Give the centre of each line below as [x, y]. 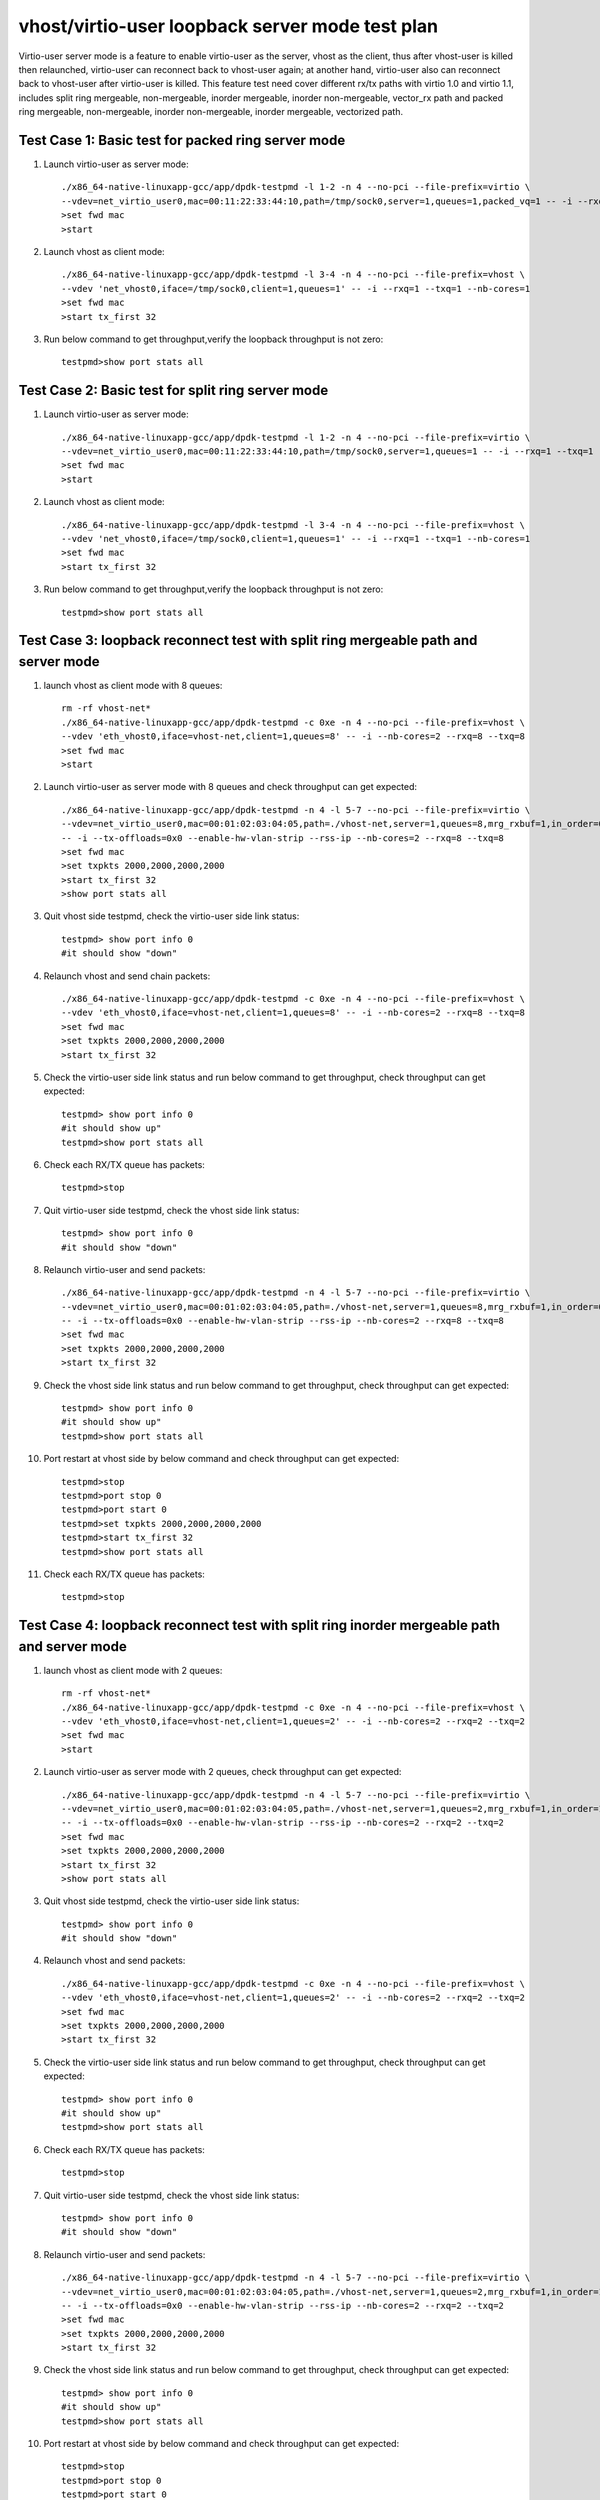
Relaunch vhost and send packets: [114, 1961]
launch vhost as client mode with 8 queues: [133, 686]
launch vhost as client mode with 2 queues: [133, 1670]
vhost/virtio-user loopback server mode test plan [228, 26]
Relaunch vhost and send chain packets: [127, 976]
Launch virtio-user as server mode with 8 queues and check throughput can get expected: [230, 787]
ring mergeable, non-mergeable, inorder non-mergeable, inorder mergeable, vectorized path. [211, 112]
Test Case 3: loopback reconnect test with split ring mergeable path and [248, 640]
